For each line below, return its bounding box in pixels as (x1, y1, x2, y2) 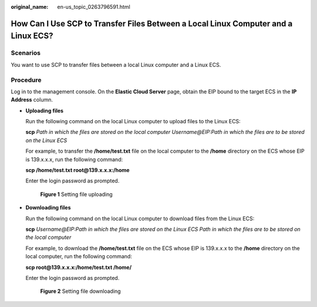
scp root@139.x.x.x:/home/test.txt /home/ (25, 264, 132, 271)
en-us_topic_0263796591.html (57, 4, 130, 10)
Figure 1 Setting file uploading (40, 191, 113, 198)
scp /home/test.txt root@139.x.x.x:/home (25, 167, 130, 174)
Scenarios (11, 49, 41, 57)
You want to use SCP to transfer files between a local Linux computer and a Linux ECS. (11, 61, 221, 68)
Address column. (11, 96, 53, 103)
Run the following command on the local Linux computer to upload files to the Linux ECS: (25, 118, 241, 125)
